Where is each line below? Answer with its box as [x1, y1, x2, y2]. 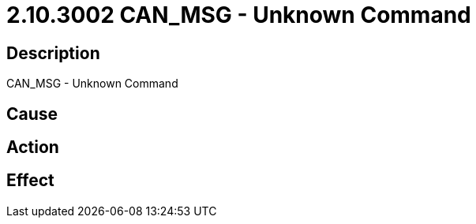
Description [6, 43, 100, 63]
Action [6, 137, 59, 158]
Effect [6, 170, 54, 191]
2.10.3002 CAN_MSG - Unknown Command [6, 2, 471, 28]
